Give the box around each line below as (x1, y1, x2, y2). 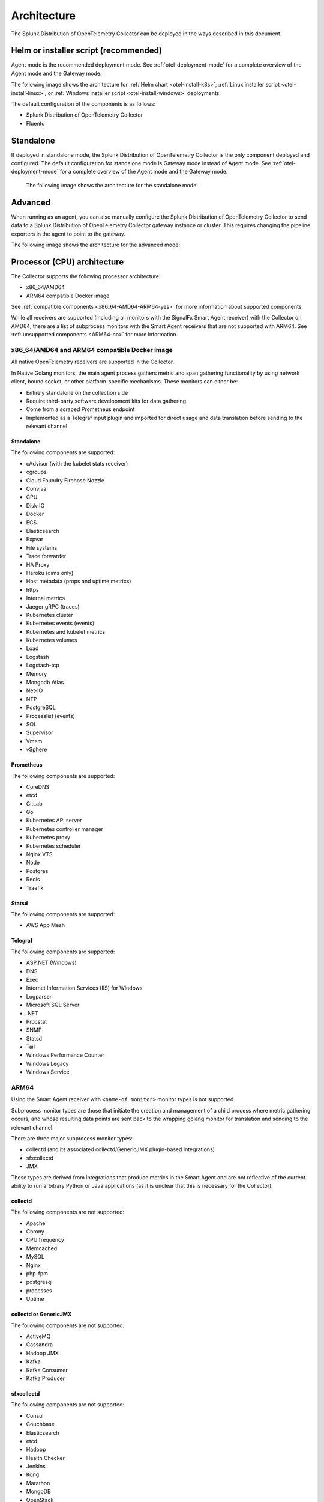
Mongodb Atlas (26, 679, 64, 686)
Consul (26, 1412, 44, 1419)
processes (26, 1286, 52, 1294)
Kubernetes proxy (26, 834, 71, 841)
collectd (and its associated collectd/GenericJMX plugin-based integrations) (26, 1146, 215, 1153)
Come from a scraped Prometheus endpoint (26, 406, 135, 413)
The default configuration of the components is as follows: (11, 100, 156, 108)
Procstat (26, 1018, 47, 1025)
